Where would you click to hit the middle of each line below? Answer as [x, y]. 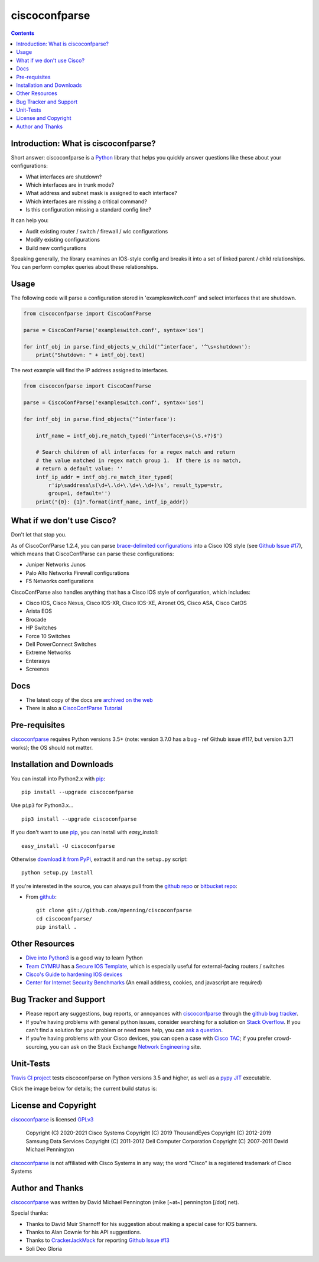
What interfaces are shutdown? [64, 177]
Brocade [36, 619]
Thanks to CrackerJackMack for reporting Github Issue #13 [97, 1240]
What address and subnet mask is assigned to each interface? [101, 193]
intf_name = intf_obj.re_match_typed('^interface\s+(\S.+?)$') [129, 435]
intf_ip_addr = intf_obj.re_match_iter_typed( [105, 477]
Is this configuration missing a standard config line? [89, 210]
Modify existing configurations [63, 240]
